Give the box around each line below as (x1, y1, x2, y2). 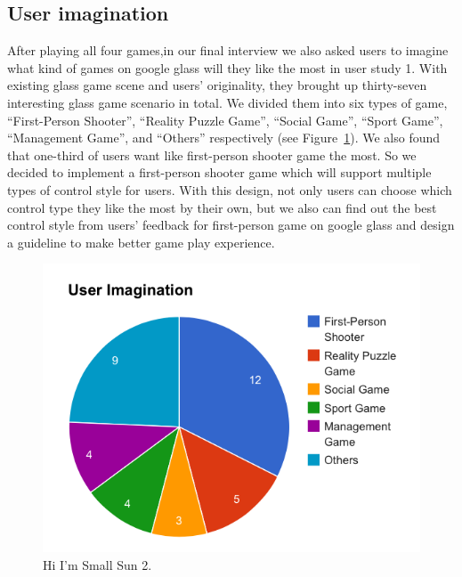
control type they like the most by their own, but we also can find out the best (7, 198, 437, 216)
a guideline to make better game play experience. (7, 232, 275, 251)
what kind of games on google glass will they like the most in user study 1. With (7, 58, 448, 77)
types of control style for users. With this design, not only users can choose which (7, 180, 452, 199)
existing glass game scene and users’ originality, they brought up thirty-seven (7, 76, 427, 94)
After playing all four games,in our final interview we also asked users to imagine (7, 41, 449, 60)
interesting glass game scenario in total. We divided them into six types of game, (7, 93, 448, 111)
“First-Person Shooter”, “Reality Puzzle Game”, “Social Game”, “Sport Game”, (7, 110, 443, 129)
